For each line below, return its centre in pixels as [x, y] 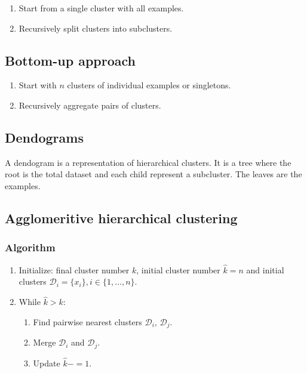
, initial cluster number [178, 269]
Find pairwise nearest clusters [88, 321]
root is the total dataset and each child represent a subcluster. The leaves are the [153, 174]
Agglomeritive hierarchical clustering [121, 218]
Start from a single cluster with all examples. [101, 8]
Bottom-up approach [70, 60]
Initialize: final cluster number [74, 269]
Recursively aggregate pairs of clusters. [90, 105]
